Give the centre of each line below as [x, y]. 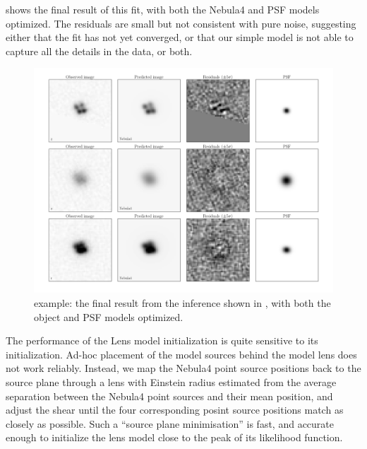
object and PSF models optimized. [109, 316]
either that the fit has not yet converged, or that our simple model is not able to [180, 37]
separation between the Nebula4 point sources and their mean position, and [169, 396]
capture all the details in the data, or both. [99, 51]
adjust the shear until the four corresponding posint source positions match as [175, 410]
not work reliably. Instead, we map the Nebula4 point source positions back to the [183, 368]
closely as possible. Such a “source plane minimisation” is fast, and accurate [170, 423]
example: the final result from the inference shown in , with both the [182, 302]
